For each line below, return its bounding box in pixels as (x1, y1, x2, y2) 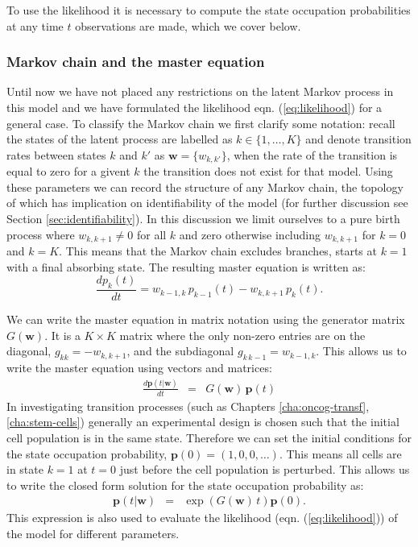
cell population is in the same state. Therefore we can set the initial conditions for (6, 429, 412, 446)
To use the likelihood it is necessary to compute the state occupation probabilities (6, 2, 411, 18)
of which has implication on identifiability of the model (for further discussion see (6, 194, 408, 211)
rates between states (6, 146, 106, 163)
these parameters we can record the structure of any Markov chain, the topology (6, 178, 404, 195)
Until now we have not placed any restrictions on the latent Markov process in (6, 83, 394, 100)
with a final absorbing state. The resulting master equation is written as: (6, 258, 366, 275)
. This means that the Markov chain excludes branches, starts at (59, 242, 377, 259)
